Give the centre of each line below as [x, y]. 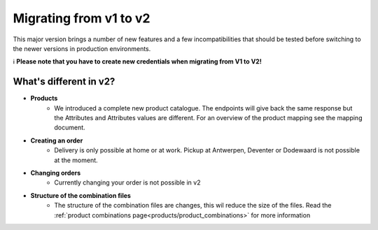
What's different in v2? [64, 81]
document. [70, 128]
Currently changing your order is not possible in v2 [127, 182]
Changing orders [56, 173]
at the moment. [76, 160]
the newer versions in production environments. [82, 48]
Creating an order [57, 141]
